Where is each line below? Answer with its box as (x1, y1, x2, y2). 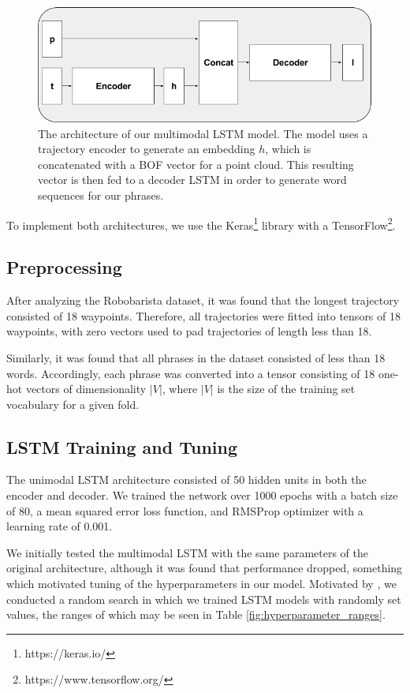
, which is (265, 140, 311, 157)
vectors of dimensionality (25, 380, 147, 397)
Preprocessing (6, 255, 122, 279)
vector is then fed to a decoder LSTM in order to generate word (38, 171, 347, 188)
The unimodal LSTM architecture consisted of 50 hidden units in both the (6, 471, 367, 488)
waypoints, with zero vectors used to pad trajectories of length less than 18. (6, 323, 372, 339)
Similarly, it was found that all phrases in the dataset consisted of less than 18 (6, 349, 386, 365)
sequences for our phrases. (38, 187, 164, 204)
